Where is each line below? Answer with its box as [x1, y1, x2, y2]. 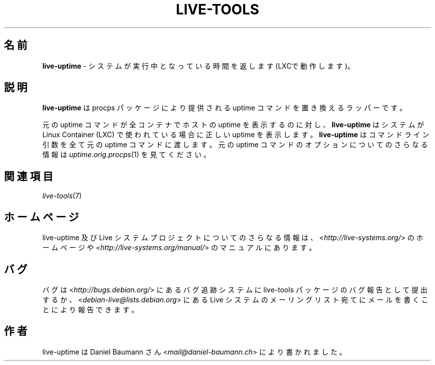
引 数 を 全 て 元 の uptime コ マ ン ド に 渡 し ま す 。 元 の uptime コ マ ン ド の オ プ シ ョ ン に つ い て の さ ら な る [42, 140, 428, 149]
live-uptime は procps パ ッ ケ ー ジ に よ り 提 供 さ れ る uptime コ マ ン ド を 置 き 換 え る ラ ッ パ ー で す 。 [42, 103, 407, 112]
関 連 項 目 [4, 170, 53, 182]
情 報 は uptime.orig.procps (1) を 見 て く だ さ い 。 [42, 150, 211, 159]
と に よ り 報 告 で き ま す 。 [42, 305, 139, 314]
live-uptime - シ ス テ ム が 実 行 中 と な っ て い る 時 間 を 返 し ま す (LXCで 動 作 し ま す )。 [42, 61, 355, 70]
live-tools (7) [42, 191, 82, 200]
